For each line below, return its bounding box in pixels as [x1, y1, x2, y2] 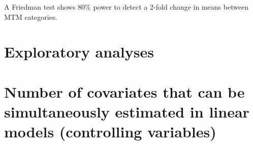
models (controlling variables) [4, 121, 216, 142]
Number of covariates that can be [4, 81, 245, 102]
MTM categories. [4, 11, 57, 22]
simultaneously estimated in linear [4, 101, 249, 122]
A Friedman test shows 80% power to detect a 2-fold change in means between [4, 2, 249, 12]
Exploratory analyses [4, 41, 154, 62]
